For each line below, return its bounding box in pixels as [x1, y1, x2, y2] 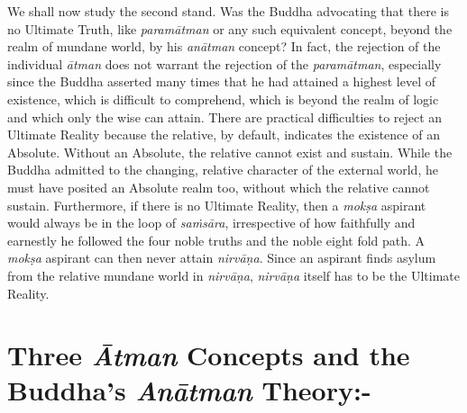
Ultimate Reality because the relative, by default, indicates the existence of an [7, 125, 440, 144]
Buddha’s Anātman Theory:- [7, 372, 371, 409]
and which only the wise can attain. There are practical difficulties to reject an [7, 107, 443, 126]
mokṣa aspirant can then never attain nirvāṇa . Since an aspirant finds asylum [7, 248, 436, 267]
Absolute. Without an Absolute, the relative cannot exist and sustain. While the [7, 142, 453, 161]
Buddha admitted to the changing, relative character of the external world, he [7, 160, 438, 179]
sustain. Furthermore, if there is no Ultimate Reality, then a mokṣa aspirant [7, 195, 426, 214]
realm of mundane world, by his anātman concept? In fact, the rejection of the [7, 37, 441, 56]
